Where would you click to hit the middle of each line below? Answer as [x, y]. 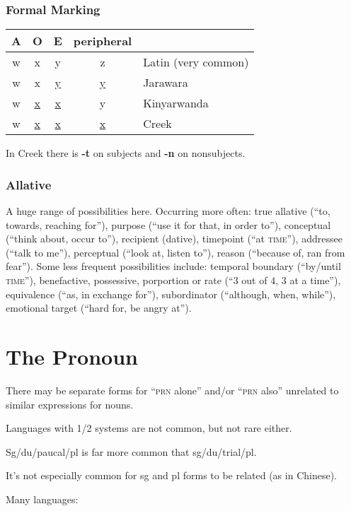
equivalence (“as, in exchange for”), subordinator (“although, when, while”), [171, 294]
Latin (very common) [196, 62]
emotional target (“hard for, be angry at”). [99, 308]
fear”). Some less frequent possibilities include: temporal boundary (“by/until [173, 266]
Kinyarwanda [176, 103]
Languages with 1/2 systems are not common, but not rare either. [149, 428]
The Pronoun [72, 356]
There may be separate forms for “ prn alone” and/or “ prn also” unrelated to [172, 390]
